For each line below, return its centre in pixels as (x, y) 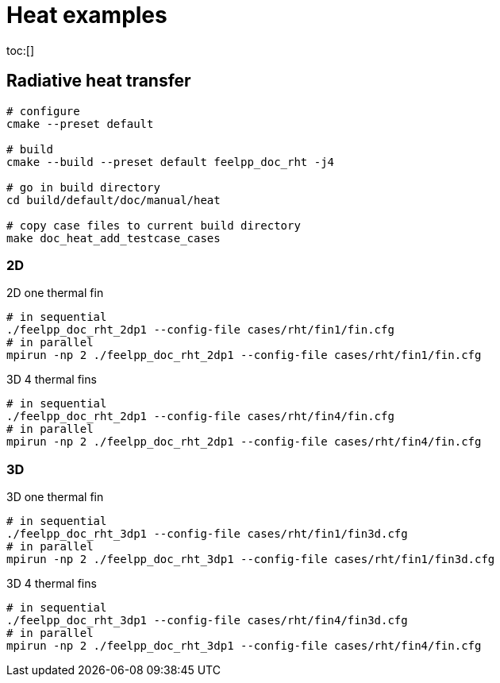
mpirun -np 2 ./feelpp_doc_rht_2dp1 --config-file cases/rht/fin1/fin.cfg (244, 355)
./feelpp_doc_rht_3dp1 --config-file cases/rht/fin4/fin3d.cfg (207, 621)
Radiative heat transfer (99, 81)
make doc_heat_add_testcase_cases (113, 238)
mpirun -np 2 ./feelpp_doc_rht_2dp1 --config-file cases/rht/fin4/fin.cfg (244, 442)
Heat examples (87, 15)
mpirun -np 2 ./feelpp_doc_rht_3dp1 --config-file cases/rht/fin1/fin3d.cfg (251, 560)
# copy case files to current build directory (154, 225)
